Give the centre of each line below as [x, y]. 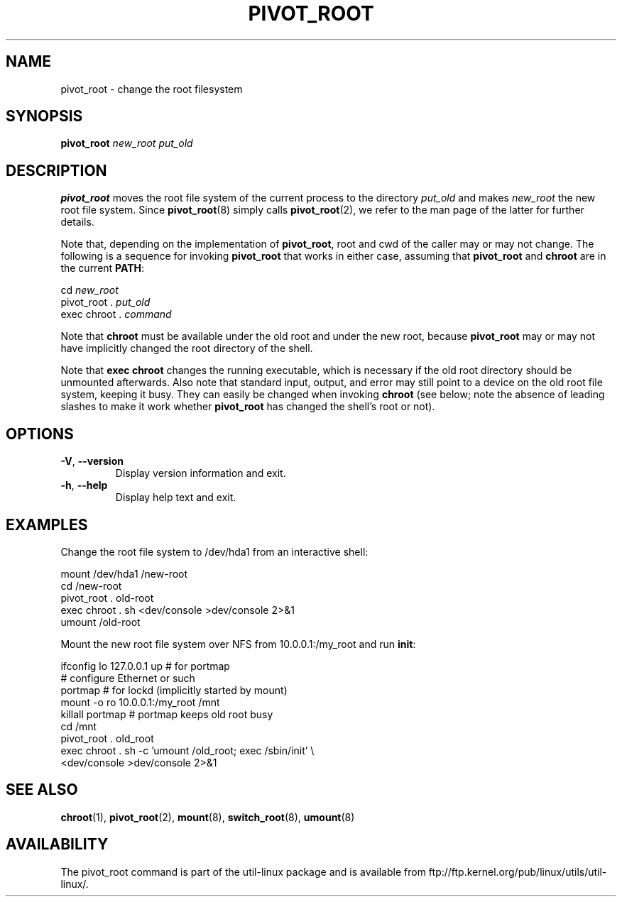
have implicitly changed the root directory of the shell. [187, 348]
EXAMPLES [47, 524]
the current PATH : [103, 268]
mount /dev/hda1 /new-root [124, 573]
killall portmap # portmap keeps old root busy [167, 714]
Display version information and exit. [201, 473]
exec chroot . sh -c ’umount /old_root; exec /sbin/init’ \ [187, 750]
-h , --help [84, 485]
